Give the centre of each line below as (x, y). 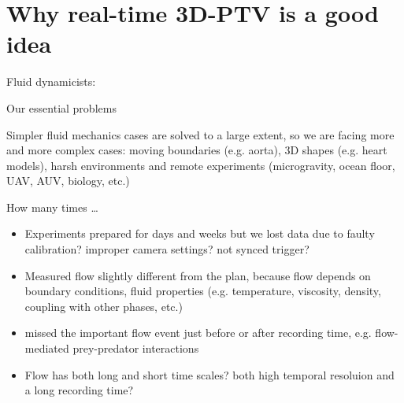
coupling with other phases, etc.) (104, 306)
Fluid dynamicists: (51, 81)
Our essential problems (61, 107)
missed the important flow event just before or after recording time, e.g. (198, 333)
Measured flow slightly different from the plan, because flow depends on (198, 275)
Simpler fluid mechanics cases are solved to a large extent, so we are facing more (200, 134)
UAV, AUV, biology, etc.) (68, 181)
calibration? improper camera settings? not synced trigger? (167, 249)
